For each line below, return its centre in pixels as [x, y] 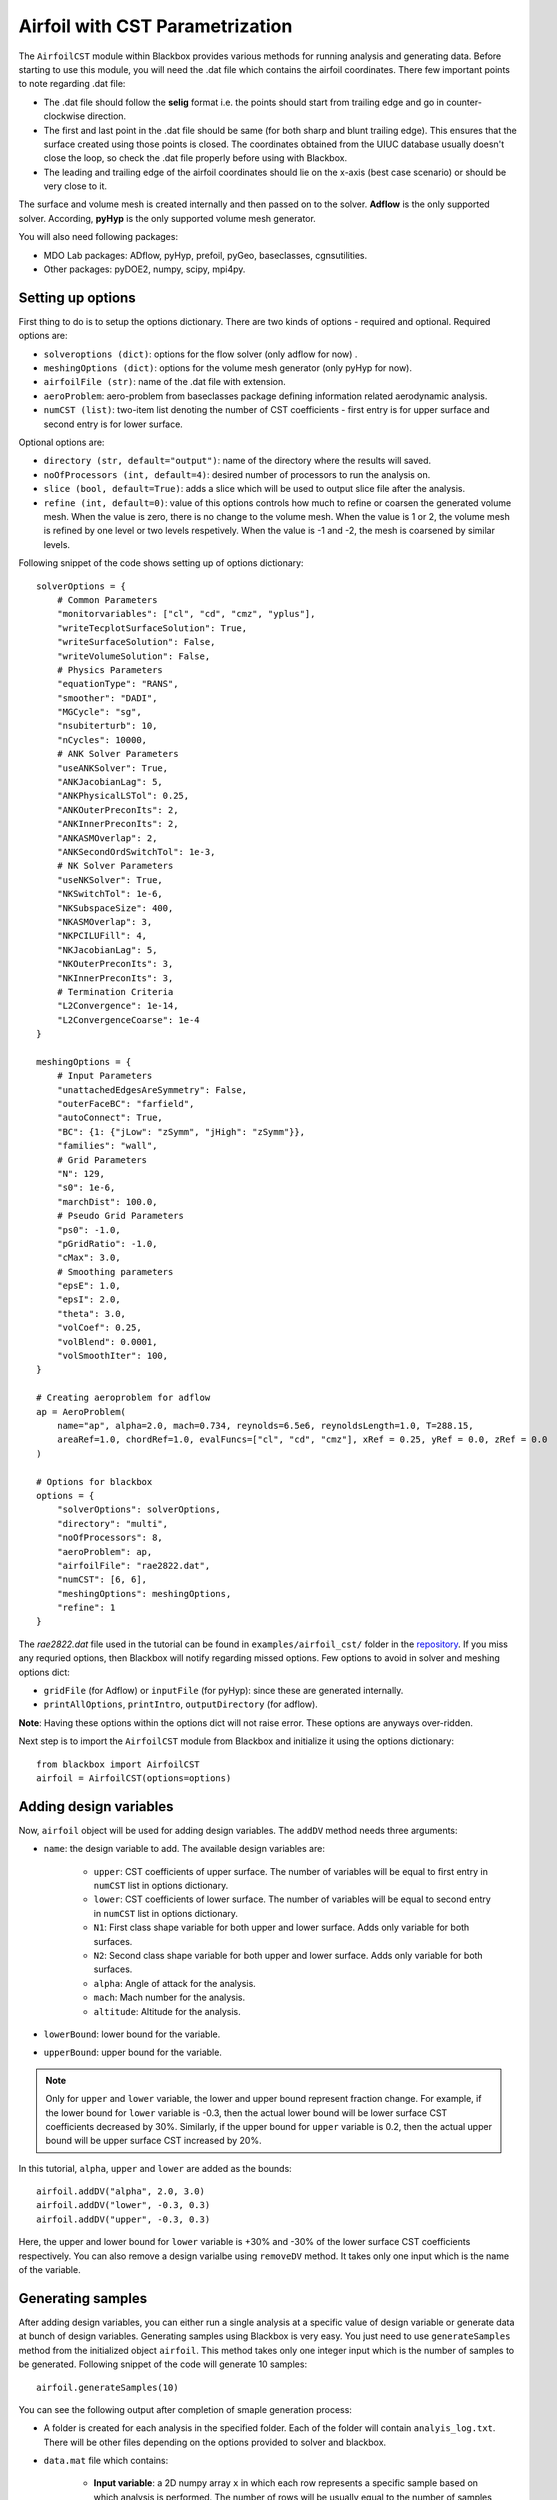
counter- [464, 102]
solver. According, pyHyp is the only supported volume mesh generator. [167, 218]
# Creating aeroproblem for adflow [123, 1398]
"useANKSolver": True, [112, 768]
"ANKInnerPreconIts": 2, [117, 824]
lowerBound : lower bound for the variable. [132, 2034]
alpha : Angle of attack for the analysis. [175, 1983]
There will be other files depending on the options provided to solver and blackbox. [215, 2442]
